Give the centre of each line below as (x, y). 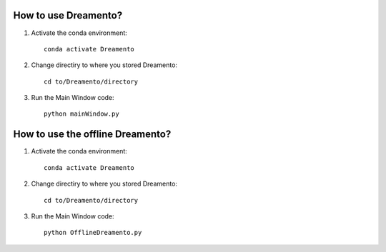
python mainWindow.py (81, 114)
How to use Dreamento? (68, 15)
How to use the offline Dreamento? (92, 135)
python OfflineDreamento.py (93, 233)
